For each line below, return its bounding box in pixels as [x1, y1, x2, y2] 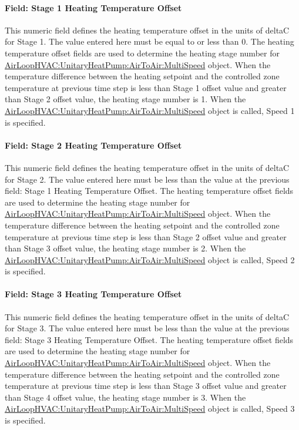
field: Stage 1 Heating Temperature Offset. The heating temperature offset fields [5, 184, 294, 197]
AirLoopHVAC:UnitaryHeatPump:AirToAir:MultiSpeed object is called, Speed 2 [5, 253, 295, 266]
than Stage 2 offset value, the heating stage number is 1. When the [5, 93, 246, 105]
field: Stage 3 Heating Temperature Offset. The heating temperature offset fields [5, 333, 294, 345]
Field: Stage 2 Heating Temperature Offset [5, 139, 182, 151]
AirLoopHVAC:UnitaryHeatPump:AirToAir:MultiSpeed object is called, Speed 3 [5, 402, 295, 415]
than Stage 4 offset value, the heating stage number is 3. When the [5, 391, 246, 403]
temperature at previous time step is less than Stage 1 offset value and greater [5, 81, 287, 93]
